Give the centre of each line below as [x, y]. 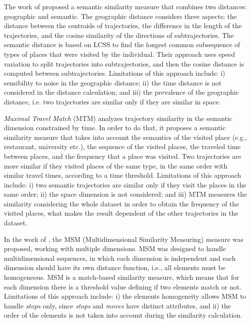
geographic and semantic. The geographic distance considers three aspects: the [120, 16]
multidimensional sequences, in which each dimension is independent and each [120, 258]
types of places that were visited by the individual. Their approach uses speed [119, 54]
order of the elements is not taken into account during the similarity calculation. [123, 315]
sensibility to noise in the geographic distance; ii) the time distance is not [113, 82]
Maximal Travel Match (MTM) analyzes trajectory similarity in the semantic [118, 118]
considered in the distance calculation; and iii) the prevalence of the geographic [121, 92]
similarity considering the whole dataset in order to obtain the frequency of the [122, 203]
